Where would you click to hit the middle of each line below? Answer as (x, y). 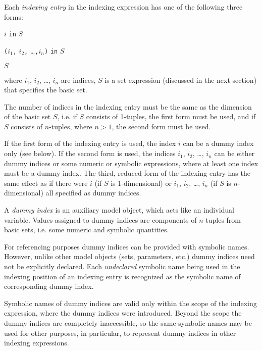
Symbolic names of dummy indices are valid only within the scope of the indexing (130, 303)
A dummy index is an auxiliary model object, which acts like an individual (119, 210)
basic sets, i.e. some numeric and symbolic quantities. (87, 230)
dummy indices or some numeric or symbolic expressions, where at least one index (131, 163)
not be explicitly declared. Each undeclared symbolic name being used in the (122, 266)
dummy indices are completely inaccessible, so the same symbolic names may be (128, 322)
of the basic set (28, 116)
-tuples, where (71, 126)
